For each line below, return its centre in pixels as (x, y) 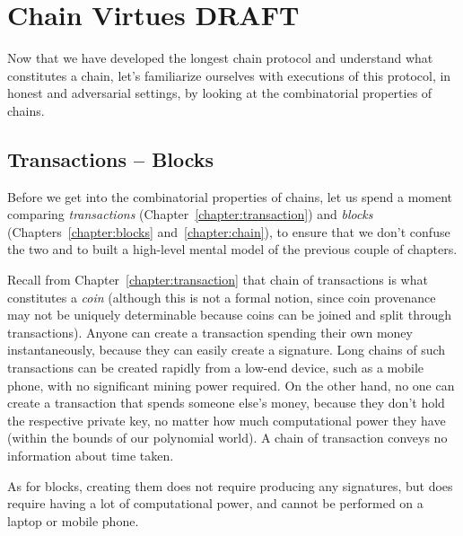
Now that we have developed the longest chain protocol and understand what (220, 58)
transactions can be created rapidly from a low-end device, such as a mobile (215, 368)
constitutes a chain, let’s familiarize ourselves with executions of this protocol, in (229, 75)
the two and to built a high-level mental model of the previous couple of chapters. (232, 249)
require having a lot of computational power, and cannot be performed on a (215, 503)
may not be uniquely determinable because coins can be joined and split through (230, 315)
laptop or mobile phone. (73, 520)
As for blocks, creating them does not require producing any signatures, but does (230, 485)
